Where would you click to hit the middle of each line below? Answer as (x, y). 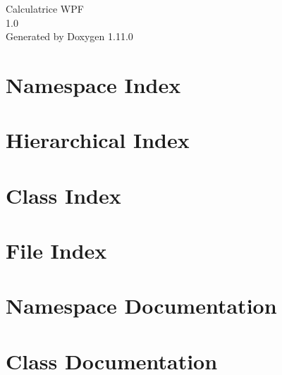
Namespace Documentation (141, 306)
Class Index (63, 195)
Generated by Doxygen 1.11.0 (69, 36)
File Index (56, 251)
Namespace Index (93, 84)
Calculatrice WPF (45, 8)
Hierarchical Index (98, 140)
